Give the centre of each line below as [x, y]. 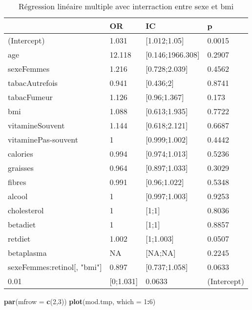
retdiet [19, 238]
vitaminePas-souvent [43, 139]
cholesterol [26, 210]
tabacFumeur [30, 97]
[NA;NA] [161, 253]
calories [21, 154]
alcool [18, 196]
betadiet [22, 224]
